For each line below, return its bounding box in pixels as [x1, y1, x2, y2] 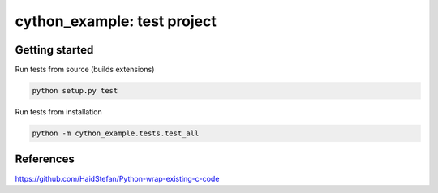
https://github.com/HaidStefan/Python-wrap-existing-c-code [15, 174, 220, 183]
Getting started [15, 43, 94, 57]
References [15, 152, 75, 166]
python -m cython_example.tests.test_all [32, 129, 200, 138]
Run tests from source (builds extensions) [15, 65, 155, 75]
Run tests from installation [15, 107, 102, 117]
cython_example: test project [15, 12, 217, 30]
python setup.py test [32, 86, 118, 96]
